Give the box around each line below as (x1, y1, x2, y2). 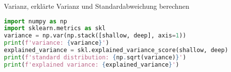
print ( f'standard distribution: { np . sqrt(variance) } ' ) (4, 54, 186, 61)
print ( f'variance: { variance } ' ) (4, 39, 109, 47)
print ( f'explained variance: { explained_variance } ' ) (4, 61, 180, 68)
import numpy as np (4, 18, 67, 25)
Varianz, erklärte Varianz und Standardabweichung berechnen (4, 1, 189, 11)
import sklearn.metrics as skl (4, 25, 106, 32)
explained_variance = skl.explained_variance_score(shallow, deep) (4, 47, 229, 54)
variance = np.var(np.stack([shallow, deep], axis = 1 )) (4, 32, 186, 39)
